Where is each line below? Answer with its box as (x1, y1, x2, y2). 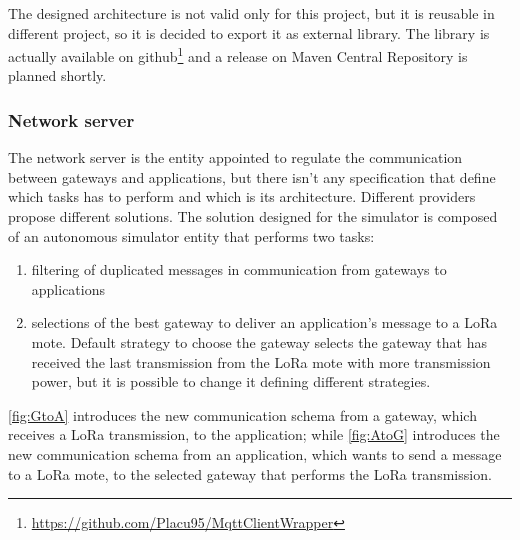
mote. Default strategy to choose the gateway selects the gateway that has (31, 332, 487, 352)
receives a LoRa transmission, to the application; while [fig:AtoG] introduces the (8, 424, 500, 445)
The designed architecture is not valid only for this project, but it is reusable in (8, 3, 495, 23)
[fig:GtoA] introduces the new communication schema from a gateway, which (8, 404, 477, 425)
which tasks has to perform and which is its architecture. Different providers (8, 186, 476, 207)
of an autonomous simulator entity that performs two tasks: (8, 225, 375, 246)
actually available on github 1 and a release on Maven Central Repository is (8, 43, 468, 66)
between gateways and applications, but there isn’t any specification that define (8, 166, 496, 187)
